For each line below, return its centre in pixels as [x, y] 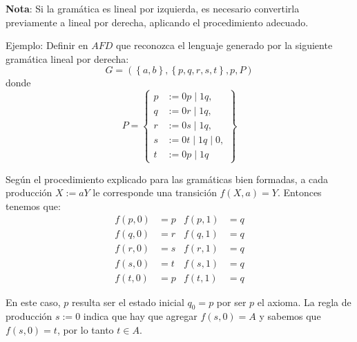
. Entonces [299, 192]
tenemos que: [33, 206]
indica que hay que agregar [140, 316]
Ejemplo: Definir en [47, 45]
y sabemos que [290, 316]
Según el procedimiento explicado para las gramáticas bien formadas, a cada [167, 179]
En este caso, [33, 302]
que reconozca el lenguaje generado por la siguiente [224, 45]
